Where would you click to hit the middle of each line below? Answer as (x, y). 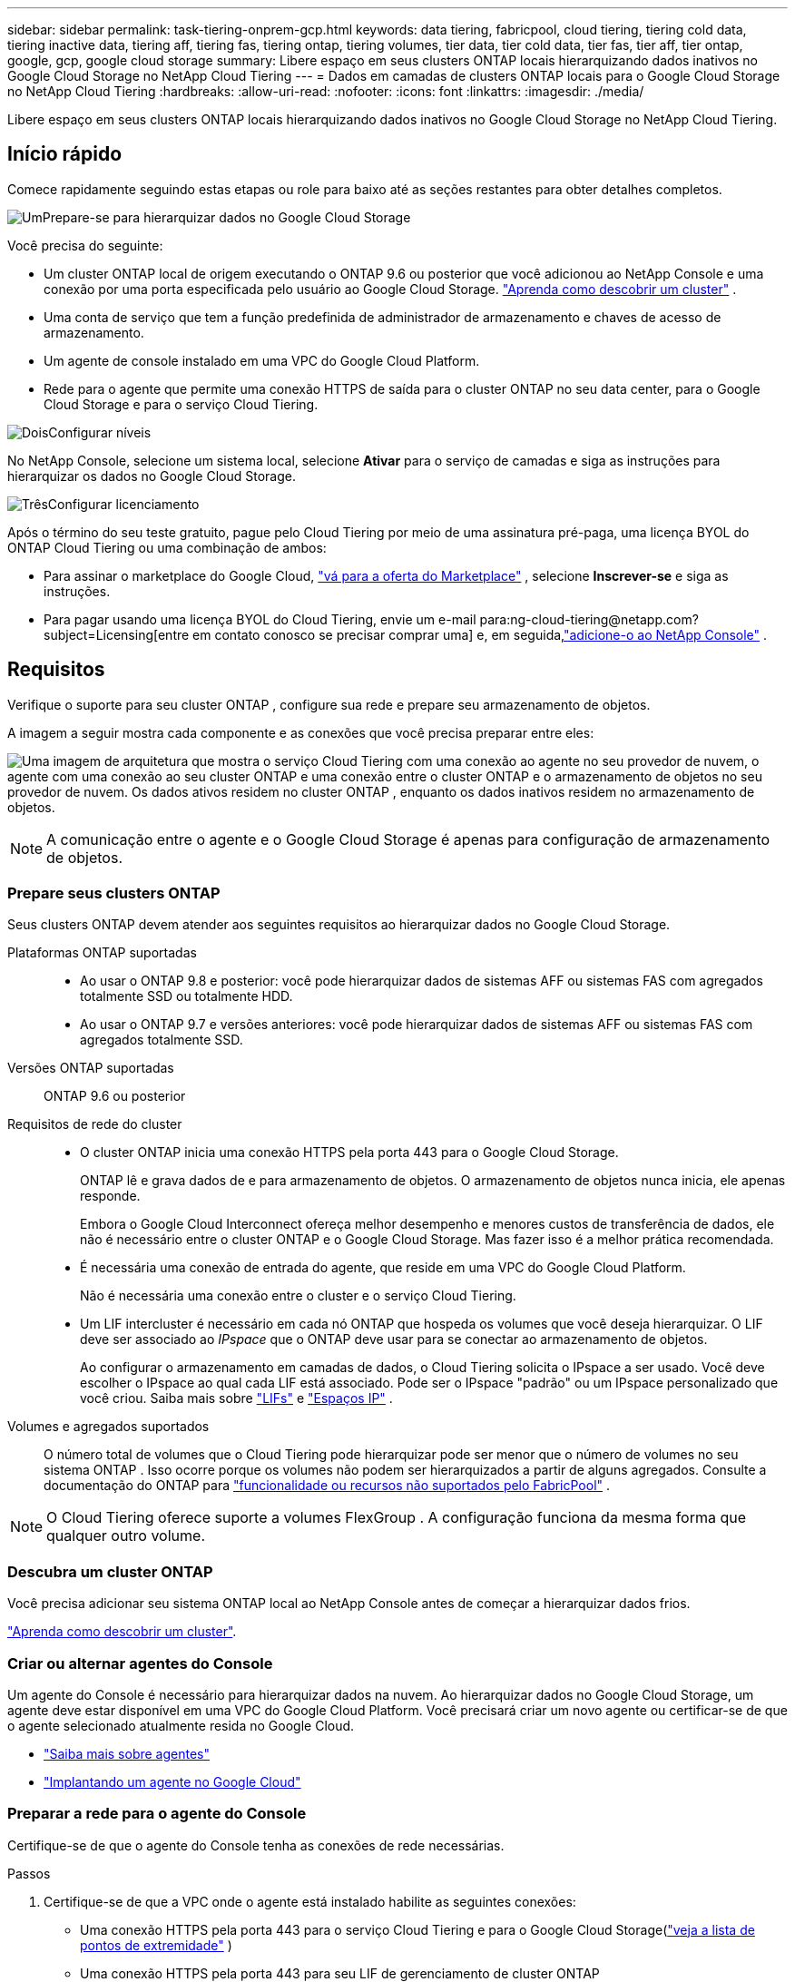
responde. (110, 1196)
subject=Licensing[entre (117, 634)
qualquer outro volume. (126, 1536)
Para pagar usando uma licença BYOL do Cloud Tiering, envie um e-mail (260, 619)
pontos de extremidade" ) (156, 1945)
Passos (29, 1873)
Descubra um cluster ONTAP (110, 1571)
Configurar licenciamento (123, 504)
